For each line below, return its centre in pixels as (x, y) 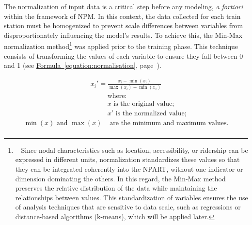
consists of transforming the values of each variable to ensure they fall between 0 (124, 56)
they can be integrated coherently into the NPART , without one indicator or (129, 169)
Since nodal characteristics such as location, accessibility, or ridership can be (134, 150)
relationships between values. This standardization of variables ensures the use (132, 197)
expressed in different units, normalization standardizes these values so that (127, 159)
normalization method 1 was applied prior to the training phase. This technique (121, 46)
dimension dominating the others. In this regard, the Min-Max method (120, 178)
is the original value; (144, 104)
